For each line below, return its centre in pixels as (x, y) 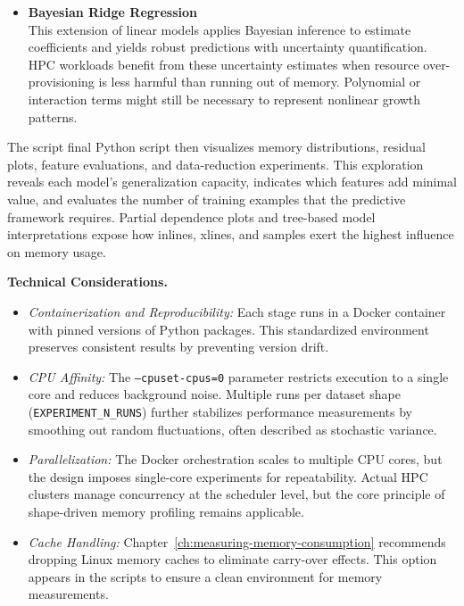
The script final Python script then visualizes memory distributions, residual (216, 147)
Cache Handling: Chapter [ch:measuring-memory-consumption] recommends (237, 541)
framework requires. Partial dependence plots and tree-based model (191, 216)
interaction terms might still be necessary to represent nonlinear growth (224, 99)
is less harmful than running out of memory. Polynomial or (260, 82)
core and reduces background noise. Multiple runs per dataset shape (214, 394)
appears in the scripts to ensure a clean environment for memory (205, 576)
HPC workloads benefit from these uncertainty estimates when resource (224, 64)
